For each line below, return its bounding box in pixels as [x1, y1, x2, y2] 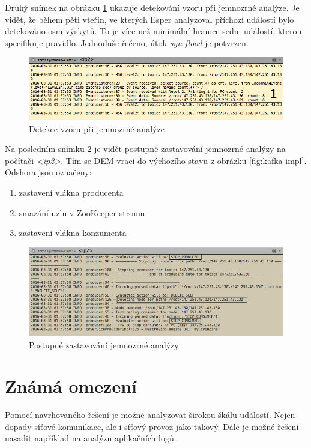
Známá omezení [5, 374, 137, 398]
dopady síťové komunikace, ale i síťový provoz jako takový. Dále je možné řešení [5, 420, 299, 432]
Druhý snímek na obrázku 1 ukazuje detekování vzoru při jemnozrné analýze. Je [5, 1, 300, 13]
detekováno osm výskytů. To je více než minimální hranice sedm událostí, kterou [5, 25, 302, 37]
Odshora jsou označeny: [5, 166, 92, 178]
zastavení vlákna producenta [19, 186, 124, 199]
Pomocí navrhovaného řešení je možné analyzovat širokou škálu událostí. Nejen [5, 408, 295, 421]
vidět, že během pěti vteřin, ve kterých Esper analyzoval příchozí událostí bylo [5, 13, 294, 25]
